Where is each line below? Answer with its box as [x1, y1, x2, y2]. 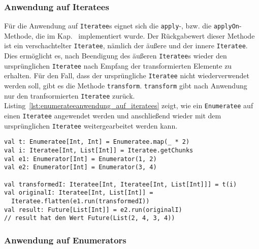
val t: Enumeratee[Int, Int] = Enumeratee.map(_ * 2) [4, 138, 190, 146]
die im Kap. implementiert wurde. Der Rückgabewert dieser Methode [36, 30, 255, 41]
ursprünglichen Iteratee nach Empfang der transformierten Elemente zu [4, 60, 232, 71]
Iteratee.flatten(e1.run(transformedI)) [11, 197, 150, 205]
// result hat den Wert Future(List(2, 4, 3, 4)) [4, 214, 175, 222]
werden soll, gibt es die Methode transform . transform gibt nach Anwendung [4, 80, 247, 91]
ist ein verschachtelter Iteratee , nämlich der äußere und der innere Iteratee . [4, 40, 248, 51]
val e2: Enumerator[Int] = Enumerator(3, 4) [4, 164, 157, 171]
